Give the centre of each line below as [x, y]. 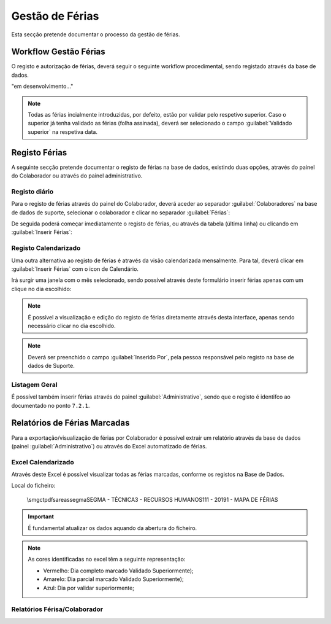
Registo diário [32, 192]
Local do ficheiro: [33, 486]
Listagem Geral [34, 384]
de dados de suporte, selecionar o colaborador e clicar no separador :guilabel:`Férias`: [121, 213]
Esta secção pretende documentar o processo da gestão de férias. [96, 34]
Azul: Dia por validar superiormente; [89, 588]
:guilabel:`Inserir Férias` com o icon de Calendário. [75, 269]
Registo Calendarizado [46, 248]
